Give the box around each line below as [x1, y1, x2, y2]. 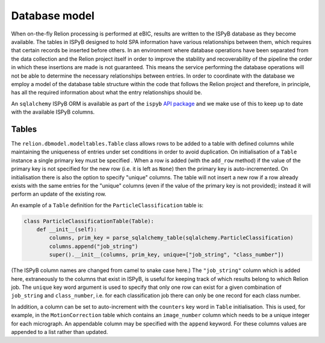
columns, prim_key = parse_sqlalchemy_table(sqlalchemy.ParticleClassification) [49, 235, 294, 241]
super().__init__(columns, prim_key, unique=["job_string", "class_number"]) [49, 252, 284, 258]
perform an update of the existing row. [11, 190, 107, 198]
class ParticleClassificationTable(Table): [23, 217, 155, 224]
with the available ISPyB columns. [11, 108, 95, 116]
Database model [11, 9, 94, 22]
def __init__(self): [36, 226, 97, 233]
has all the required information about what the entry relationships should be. [11, 89, 203, 96]
